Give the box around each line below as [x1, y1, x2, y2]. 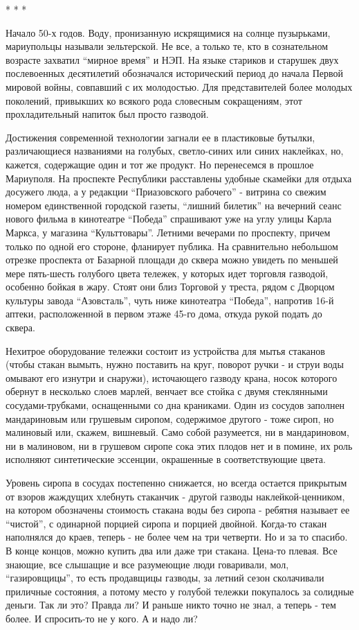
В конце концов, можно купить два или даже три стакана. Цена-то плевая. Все [6, 543, 338, 557]
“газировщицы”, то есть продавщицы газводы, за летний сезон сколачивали [6, 570, 324, 585]
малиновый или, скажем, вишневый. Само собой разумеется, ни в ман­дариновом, [6, 425, 349, 439]
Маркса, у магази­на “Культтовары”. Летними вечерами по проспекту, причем [6, 225, 331, 239]
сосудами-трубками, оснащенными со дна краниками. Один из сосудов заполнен [6, 398, 345, 412]
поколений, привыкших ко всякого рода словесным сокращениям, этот [6, 93, 302, 107]
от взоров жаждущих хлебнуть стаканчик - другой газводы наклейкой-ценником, [6, 489, 345, 503]
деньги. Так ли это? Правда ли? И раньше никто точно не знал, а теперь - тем [6, 597, 336, 612]
